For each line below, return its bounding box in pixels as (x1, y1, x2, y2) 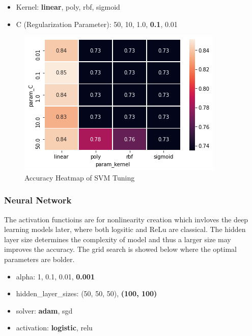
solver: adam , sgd (16, 305, 73, 316)
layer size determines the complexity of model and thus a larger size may (4, 234, 231, 244)
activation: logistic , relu (16, 322, 93, 333)
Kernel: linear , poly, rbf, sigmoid (16, 2, 120, 12)
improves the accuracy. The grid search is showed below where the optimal (4, 244, 237, 254)
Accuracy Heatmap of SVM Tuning (24, 172, 135, 183)
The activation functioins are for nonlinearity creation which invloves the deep (4, 214, 248, 224)
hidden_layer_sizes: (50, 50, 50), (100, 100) (16, 288, 157, 299)
